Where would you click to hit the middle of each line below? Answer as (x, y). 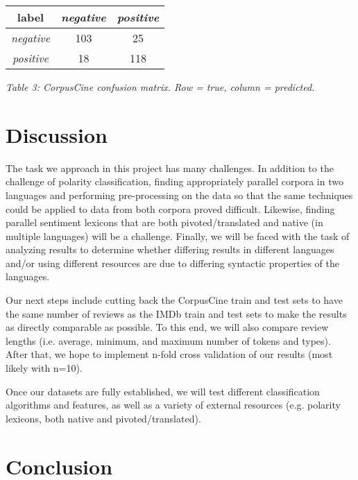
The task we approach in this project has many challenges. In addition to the (170, 168)
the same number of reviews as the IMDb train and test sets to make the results (176, 313)
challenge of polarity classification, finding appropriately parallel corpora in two (174, 181)
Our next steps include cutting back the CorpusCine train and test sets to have (174, 300)
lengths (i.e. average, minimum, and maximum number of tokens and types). (168, 340)
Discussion (57, 134)
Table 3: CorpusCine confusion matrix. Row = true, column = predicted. (160, 87)
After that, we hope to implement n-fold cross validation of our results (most (169, 354)
